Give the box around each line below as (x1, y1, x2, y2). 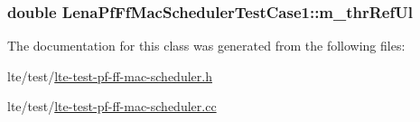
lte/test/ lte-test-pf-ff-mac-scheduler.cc (7, 97, 217, 116)
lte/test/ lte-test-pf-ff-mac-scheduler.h (7, 66, 212, 85)
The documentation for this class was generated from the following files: (7, 36, 406, 55)
